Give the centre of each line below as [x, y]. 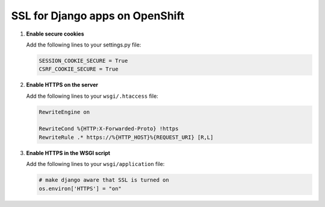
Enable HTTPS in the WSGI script [68, 153]
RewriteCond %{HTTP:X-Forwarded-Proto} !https [109, 129]
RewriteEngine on [64, 112]
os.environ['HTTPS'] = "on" [80, 188]
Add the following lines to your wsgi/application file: [95, 164]
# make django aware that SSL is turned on [104, 180]
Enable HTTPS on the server [62, 85]
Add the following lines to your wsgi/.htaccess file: [92, 96]
